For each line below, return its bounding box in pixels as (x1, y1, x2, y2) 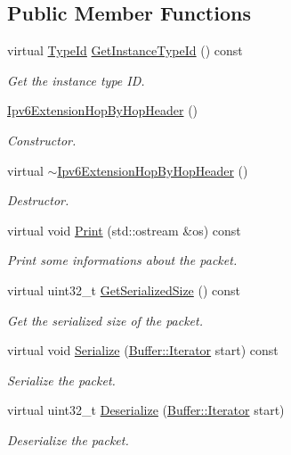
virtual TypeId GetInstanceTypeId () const (7, 41, 243, 60)
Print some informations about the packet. (7, 251, 238, 269)
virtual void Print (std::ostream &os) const (7, 220, 241, 239)
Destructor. (7, 191, 69, 210)
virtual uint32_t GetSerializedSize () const (7, 280, 241, 299)
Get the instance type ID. (7, 70, 145, 89)
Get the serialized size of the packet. (7, 310, 203, 329)
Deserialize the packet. (7, 430, 129, 449)
